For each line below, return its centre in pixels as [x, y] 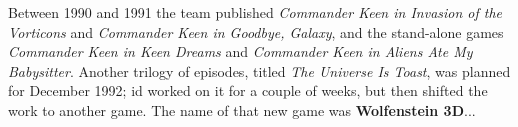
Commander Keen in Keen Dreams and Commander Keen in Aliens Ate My [240, 51]
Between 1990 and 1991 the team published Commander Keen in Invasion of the [255, 12]
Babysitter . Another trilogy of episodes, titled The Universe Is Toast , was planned [259, 70]
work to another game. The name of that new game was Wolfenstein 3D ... [242, 109]
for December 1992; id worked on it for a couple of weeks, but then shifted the [248, 90]
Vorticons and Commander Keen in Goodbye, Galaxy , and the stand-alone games [256, 31]
